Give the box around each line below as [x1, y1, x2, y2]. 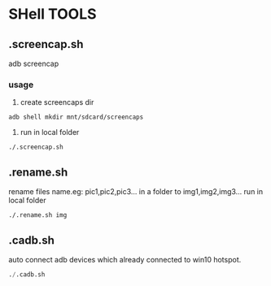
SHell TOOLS [8, 5, 97, 24]
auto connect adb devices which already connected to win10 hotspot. [8, 254, 242, 264]
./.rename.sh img [8, 211, 68, 219]
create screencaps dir [20, 97, 94, 107]
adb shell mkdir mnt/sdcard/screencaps [8, 113, 144, 122]
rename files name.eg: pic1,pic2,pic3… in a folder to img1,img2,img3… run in [8, 187, 264, 197]
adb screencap [8, 58, 59, 68]
